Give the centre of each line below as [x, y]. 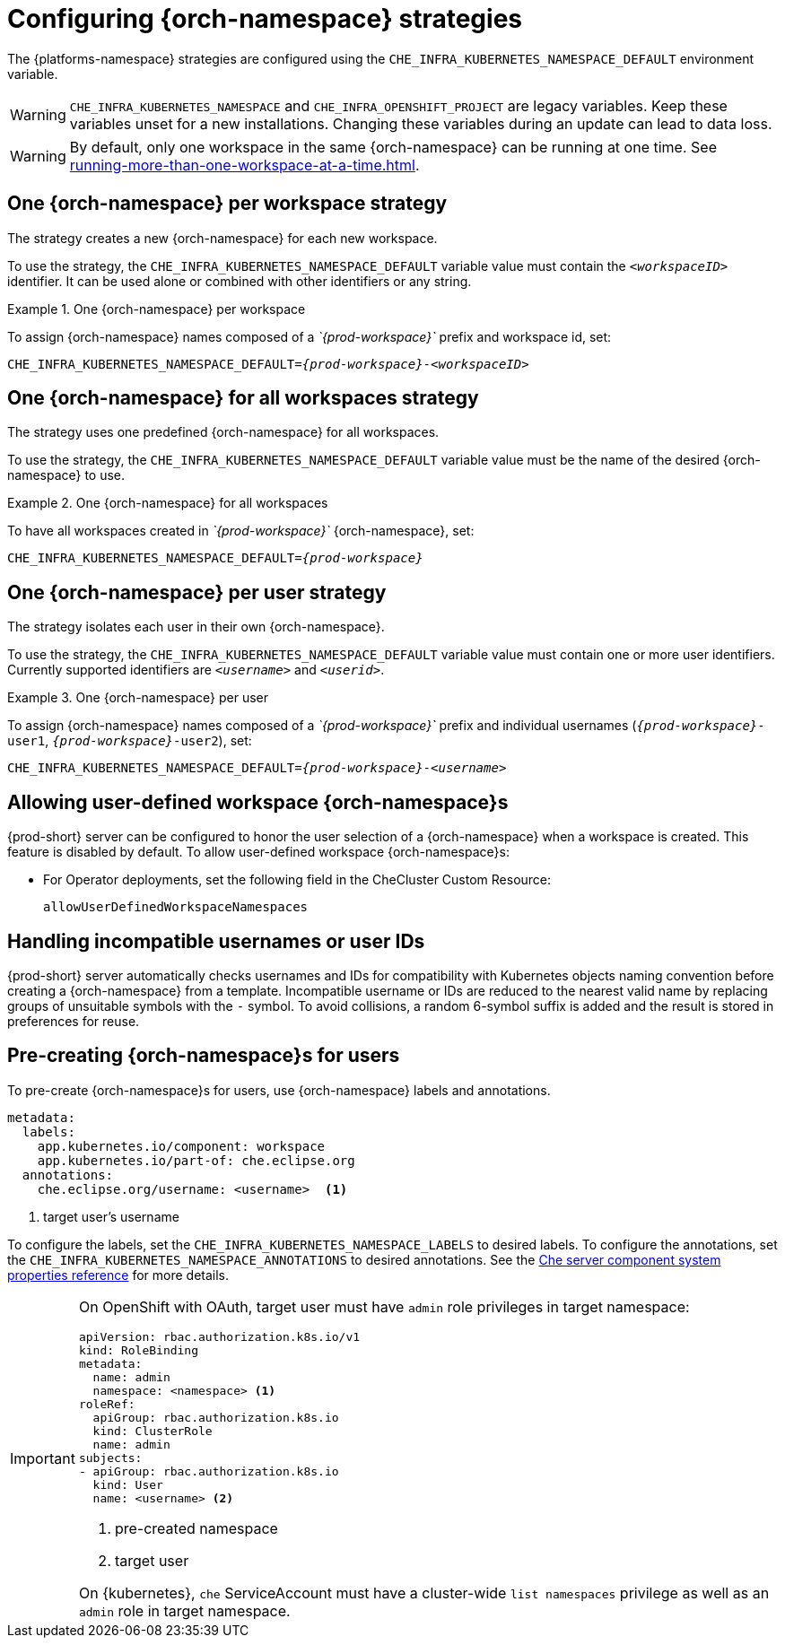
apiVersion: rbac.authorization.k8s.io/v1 [219, 1336]
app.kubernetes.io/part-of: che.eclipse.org [196, 1160]
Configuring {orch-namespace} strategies [265, 19]
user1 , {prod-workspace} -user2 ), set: [130, 741]
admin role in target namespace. [184, 1610]
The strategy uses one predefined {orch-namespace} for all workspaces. [223, 432]
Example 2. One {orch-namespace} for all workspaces [168, 503]
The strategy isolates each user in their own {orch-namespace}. [196, 627]
